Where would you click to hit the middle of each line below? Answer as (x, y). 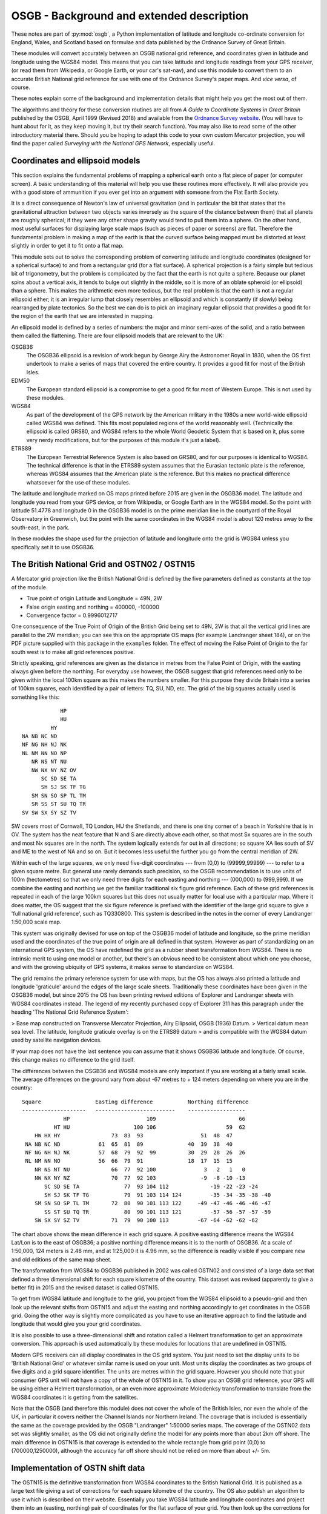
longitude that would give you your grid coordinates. (76, 1324)
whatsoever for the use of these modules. (78, 482)
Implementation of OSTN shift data (78, 1468)
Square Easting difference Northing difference (135, 1102)
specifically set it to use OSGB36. (53, 547)
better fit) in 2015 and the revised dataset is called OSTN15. (85, 1288)
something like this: (35, 697)
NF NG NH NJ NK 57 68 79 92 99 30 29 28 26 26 (135, 1153)
